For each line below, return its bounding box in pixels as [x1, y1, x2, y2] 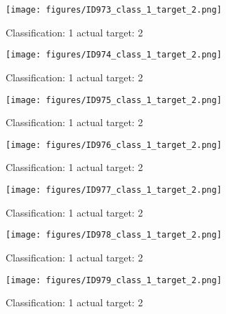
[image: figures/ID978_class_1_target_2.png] [6, 230, 222, 240]
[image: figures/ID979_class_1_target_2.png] [6, 275, 222, 285]
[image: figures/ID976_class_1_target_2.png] [6, 139, 222, 150]
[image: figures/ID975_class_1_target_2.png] [6, 95, 222, 105]
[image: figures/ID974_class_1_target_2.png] [6, 50, 222, 60]
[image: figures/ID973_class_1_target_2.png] [6, 5, 222, 15]
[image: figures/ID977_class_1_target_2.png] [6, 185, 222, 195]
